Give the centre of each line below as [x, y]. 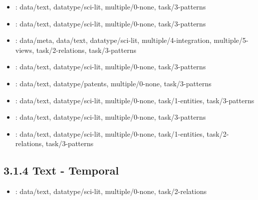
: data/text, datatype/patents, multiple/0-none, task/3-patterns [113, 83]
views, [25, 50]
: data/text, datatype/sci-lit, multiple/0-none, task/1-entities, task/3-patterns [135, 100]
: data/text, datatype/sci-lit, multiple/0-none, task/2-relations [111, 191]
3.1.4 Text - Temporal [61, 170]
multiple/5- [231, 40]
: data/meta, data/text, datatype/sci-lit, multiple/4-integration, [113, 40]
